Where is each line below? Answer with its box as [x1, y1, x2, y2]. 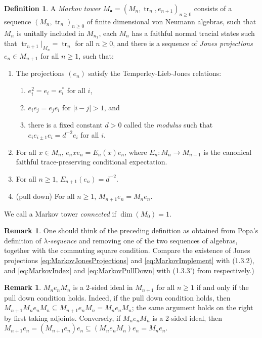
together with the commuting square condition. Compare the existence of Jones [4, 245, 250, 256]
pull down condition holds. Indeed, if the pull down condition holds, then [4, 292, 231, 303]
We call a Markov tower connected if [4, 208, 116, 219]
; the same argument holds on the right [132, 302, 253, 313]
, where [124, 146, 147, 157]
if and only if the [196, 282, 249, 292]
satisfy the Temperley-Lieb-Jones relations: [88, 68, 222, 78]
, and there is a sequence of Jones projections [113, 38, 253, 49]
